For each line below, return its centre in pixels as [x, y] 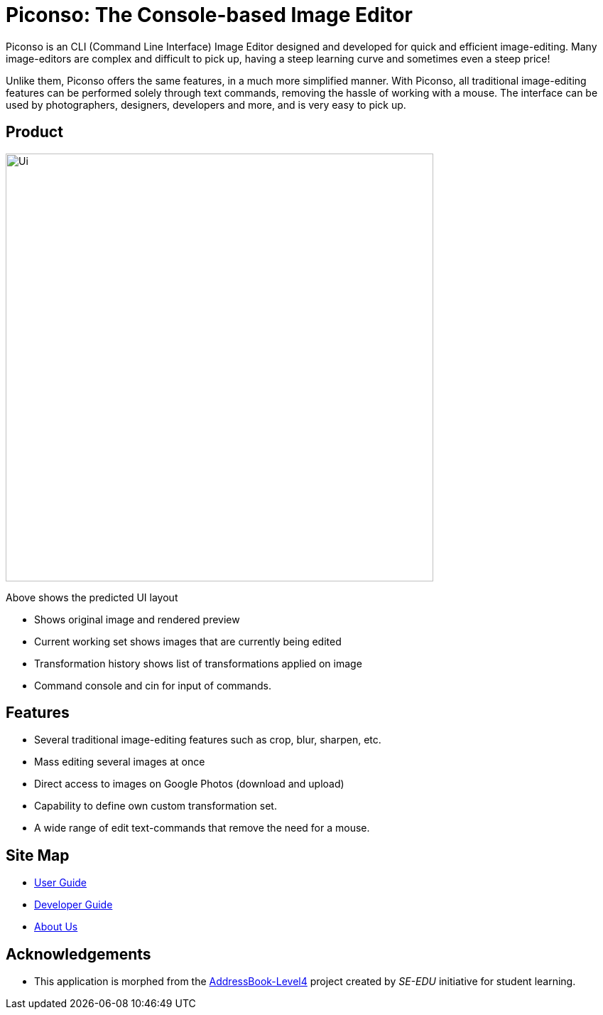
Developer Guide [74, 905]
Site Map [38, 855]
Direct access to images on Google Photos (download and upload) [189, 784]
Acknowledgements [78, 954]
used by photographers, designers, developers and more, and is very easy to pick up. [206, 104]
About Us [56, 927]
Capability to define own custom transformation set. [156, 806]
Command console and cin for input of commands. [153, 685]
